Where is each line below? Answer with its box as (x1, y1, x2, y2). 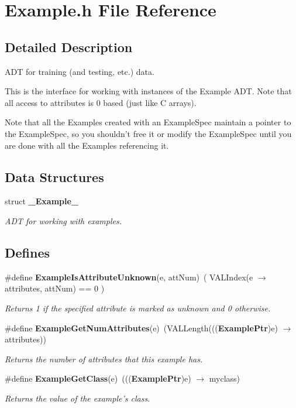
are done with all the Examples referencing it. (5, 139, 169, 151)
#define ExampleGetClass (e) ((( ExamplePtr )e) (5, 372, 191, 385)
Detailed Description (5, 37, 133, 56)
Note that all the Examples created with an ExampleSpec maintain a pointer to (5, 116, 291, 128)
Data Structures (5, 167, 104, 186)
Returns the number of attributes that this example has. (5, 352, 203, 365)
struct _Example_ (5, 195, 79, 207)
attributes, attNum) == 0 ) (5, 282, 105, 294)
